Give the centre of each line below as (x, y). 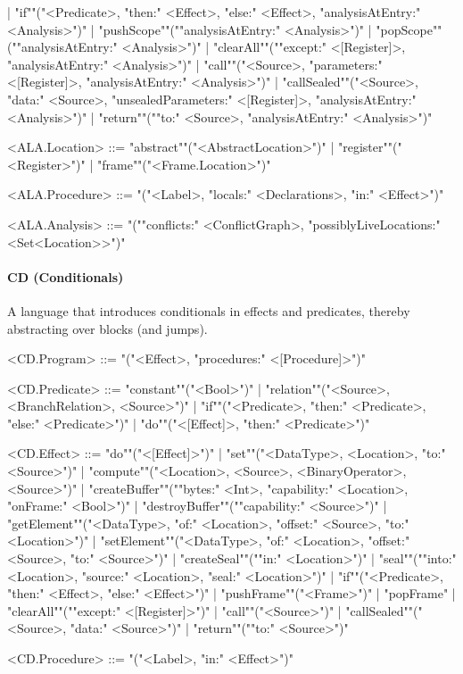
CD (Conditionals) (66, 276)
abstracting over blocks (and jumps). (107, 328)
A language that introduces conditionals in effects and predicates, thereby (209, 310)
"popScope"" (409, 29)
